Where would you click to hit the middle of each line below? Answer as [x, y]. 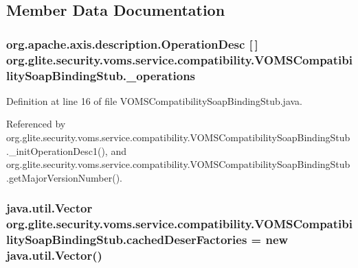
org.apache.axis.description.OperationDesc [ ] [132, 44]
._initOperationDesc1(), [57, 150]
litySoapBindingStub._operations [101, 75]
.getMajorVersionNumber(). [65, 177]
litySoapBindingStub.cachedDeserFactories [127, 240]
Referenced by [36, 124]
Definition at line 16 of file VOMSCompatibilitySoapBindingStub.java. [154, 100]
